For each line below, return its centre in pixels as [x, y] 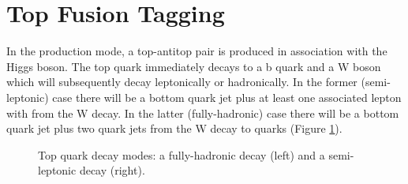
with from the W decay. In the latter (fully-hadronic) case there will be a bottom [203, 113]
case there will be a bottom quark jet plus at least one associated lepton [227, 97]
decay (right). [112, 170]
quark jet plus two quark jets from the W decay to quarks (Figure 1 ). [174, 128]
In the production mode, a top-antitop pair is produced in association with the [197, 51]
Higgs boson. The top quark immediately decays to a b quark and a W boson [194, 66]
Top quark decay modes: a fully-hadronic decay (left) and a [182, 154]
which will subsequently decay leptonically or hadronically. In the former [182, 82]
